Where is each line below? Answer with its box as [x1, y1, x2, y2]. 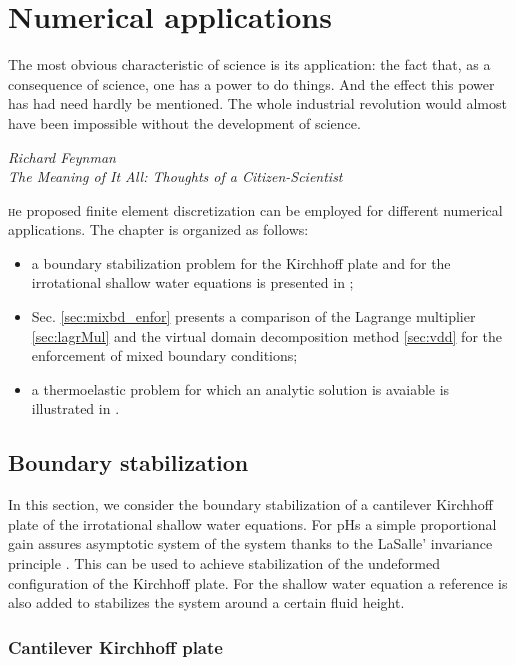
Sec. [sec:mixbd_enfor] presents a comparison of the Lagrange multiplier [31, 306, 476, 327]
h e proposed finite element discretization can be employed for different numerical [8, 199, 503, 220]
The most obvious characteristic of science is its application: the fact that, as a [8, 54, 491, 75]
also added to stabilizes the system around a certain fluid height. [8, 592, 405, 613]
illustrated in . [31, 398, 120, 419]
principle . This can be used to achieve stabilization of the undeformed [8, 553, 440, 574]
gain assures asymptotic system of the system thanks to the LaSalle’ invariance [8, 533, 493, 554]
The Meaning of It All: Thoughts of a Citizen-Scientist [8, 166, 343, 187]
